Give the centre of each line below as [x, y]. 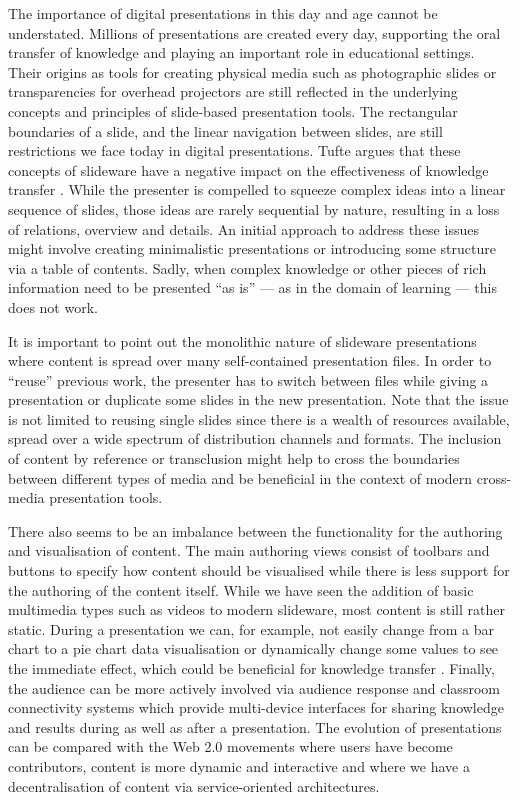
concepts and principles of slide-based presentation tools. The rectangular [233, 110]
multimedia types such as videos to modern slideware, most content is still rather [256, 609]
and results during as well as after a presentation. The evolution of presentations [255, 726]
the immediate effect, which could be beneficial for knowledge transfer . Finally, [251, 668]
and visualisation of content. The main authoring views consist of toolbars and [249, 550]
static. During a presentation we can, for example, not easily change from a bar [251, 628]
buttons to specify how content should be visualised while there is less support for [259, 570]
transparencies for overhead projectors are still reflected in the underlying [233, 91]
